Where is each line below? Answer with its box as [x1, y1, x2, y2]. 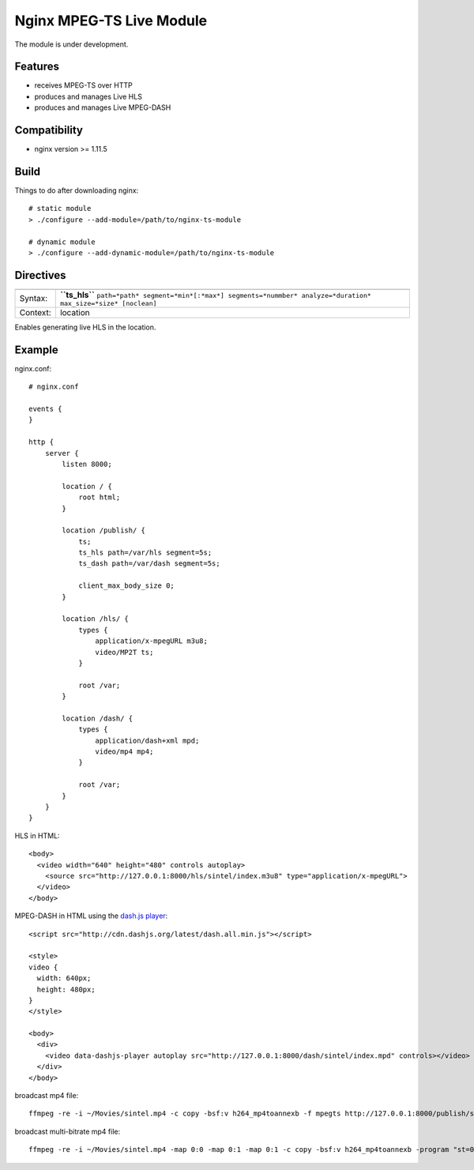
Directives [14, 269, 66, 282]
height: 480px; [36, 984, 96, 994]
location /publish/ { [62, 526, 146, 535]
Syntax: [19, 293, 48, 304]
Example [14, 343, 58, 356]
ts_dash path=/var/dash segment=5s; [78, 559, 220, 568]
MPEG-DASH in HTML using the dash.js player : [14, 911, 168, 920]
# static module [28, 204, 92, 213]
